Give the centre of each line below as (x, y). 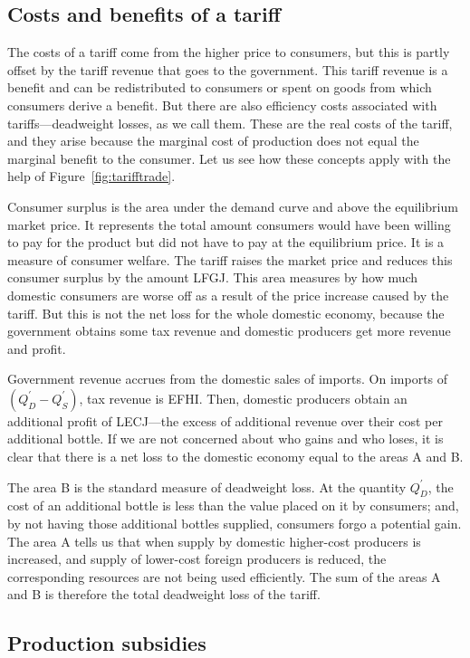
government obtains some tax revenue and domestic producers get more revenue (229, 331)
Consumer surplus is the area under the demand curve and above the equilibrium (233, 206)
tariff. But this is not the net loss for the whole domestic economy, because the (226, 313)
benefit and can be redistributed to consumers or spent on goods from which (220, 87)
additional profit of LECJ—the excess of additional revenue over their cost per (225, 420)
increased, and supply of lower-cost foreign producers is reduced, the (197, 559)
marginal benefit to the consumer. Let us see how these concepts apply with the (229, 158)
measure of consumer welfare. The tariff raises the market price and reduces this (230, 259)
